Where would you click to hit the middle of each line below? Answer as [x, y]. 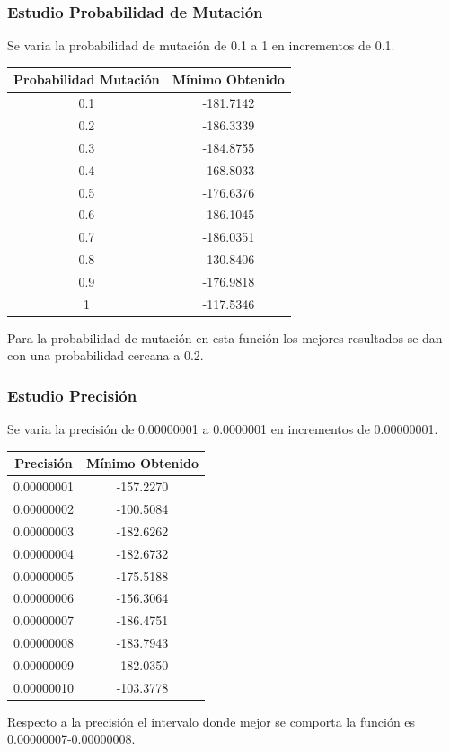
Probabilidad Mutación [87, 80]
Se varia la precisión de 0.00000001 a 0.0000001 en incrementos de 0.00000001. [223, 429]
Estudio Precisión [72, 395]
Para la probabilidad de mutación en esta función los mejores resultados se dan [225, 337]
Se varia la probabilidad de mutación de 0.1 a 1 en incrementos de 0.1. [201, 45]
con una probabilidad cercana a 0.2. [106, 355]
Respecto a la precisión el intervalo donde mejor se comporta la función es [212, 721]
